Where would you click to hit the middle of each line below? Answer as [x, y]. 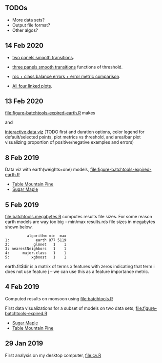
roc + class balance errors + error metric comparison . [66, 76]
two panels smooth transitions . [43, 57]
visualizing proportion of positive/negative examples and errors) [70, 142]
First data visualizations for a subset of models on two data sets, [70, 308]
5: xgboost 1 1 [36, 257]
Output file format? [31, 25]
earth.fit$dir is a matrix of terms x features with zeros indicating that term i [80, 267]
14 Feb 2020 [24, 46]
